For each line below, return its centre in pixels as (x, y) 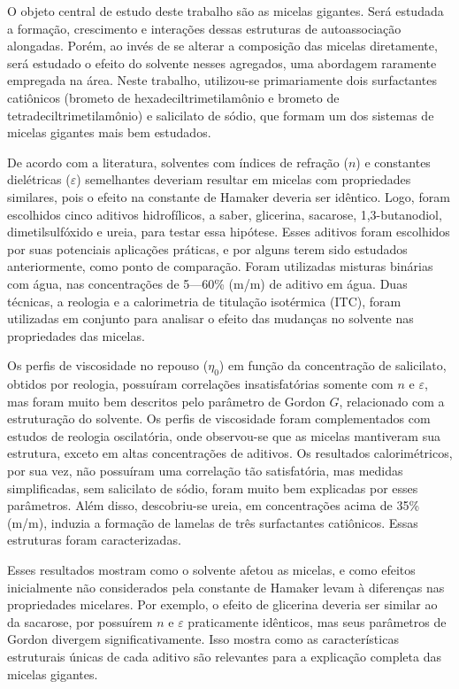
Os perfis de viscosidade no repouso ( (108, 365)
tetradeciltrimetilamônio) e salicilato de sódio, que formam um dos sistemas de (221, 115)
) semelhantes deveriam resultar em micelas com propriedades (244, 179)
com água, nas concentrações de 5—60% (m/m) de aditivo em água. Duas (207, 283)
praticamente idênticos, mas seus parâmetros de (317, 621)
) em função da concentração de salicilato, (333, 365)
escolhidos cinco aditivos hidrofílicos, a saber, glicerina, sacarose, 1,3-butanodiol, (225, 214)
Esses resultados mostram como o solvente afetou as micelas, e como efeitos (211, 570)
